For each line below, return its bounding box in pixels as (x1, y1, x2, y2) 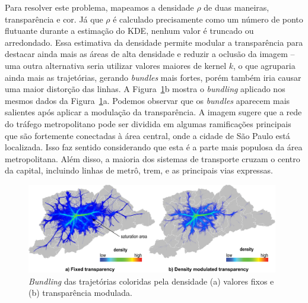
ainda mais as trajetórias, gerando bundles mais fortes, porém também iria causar (5, 71, 301, 83)
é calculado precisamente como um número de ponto (113, 12, 303, 25)
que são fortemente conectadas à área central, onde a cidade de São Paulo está (5, 129, 290, 141)
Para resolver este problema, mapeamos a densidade (5, 1, 194, 13)
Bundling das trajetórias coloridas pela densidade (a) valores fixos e (28, 274, 274, 287)
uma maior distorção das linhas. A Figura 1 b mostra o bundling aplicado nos (5, 83, 285, 95)
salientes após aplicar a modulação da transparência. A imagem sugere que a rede (5, 106, 302, 118)
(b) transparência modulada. (28, 286, 132, 299)
